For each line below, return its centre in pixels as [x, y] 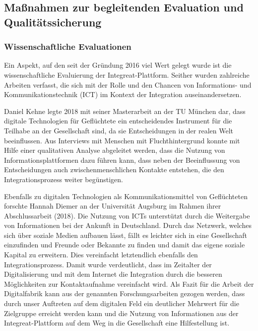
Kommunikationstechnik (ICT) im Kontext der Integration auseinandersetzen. [123, 94]
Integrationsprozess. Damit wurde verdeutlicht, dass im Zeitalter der [108, 264]
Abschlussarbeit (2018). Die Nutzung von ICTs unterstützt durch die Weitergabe [127, 215]
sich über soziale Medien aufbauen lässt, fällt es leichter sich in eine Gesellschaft [126, 235]
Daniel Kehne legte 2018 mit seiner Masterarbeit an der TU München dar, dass [125, 111]
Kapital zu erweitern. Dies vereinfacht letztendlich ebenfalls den [101, 255]
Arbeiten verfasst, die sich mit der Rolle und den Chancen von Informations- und [128, 84]
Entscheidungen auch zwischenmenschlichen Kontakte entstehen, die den [114, 169]
